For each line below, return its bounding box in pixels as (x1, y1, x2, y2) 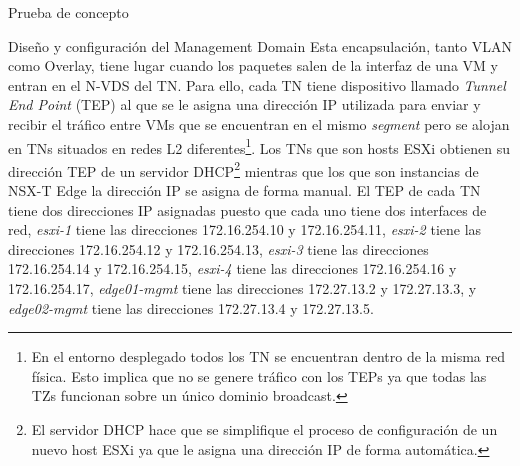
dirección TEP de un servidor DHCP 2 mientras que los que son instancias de (8, 157, 479, 181)
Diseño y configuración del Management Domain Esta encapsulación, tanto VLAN (8, 35, 512, 56)
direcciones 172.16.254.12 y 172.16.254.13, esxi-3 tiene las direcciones (8, 238, 429, 259)
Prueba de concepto (8, 2, 129, 22)
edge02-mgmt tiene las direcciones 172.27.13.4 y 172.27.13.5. (8, 297, 374, 318)
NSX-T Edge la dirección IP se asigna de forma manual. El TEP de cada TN (8, 180, 481, 201)
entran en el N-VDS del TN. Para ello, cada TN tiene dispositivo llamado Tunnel (8, 74, 506, 95)
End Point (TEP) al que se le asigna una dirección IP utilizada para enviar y (8, 94, 481, 115)
